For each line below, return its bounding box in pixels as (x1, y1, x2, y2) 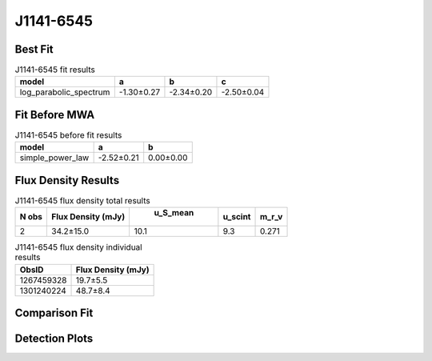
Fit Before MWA (14, 108, 95, 122)
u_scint (222, 211, 251, 223)
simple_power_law (19, 152, 90, 163)
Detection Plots (14, 332, 94, 346)
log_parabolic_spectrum (19, 86, 110, 98)
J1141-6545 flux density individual (14, 242, 143, 253)
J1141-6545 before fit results (14, 130, 122, 141)
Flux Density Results (14, 173, 120, 187)
